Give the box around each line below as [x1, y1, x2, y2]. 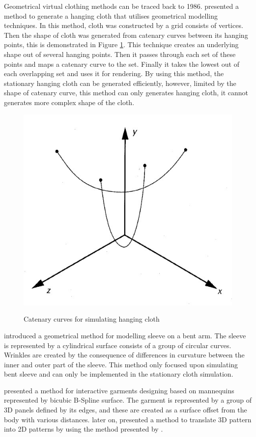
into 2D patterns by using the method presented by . [4, 424, 163, 434]
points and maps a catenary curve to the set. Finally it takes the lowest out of [4, 58, 239, 69]
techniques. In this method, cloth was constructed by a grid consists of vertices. [4, 20, 243, 30]
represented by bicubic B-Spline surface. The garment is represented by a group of [4, 395, 252, 405]
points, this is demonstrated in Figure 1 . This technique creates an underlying [4, 39, 239, 50]
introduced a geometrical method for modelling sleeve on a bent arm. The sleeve [4, 330, 246, 340]
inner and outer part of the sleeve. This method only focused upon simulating [4, 359, 238, 369]
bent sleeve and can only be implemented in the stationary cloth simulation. [4, 369, 233, 379]
